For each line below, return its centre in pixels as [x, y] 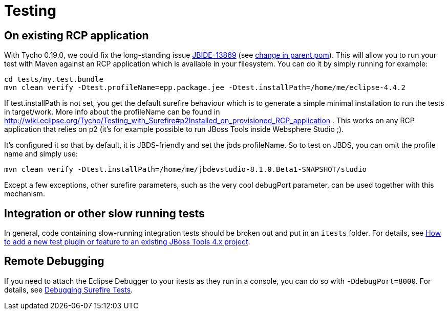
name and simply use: [41, 154]
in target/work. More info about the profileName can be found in [112, 112]
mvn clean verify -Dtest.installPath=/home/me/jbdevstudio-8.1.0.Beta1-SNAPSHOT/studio [186, 170]
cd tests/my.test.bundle [54, 80]
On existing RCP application [77, 35]
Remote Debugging [54, 261]
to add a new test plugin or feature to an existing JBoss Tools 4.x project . [127, 242]
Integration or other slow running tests [104, 213]
